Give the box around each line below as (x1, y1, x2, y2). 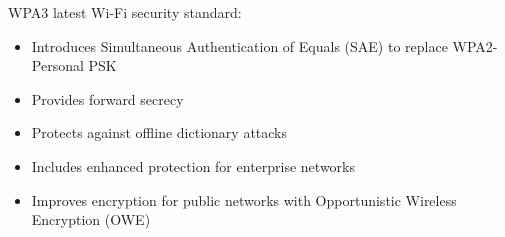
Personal (31, 55, 84, 76)
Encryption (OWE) (31, 209, 151, 230)
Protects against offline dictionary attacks (31, 122, 288, 143)
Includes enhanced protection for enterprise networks (31, 155, 355, 176)
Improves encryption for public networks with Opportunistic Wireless (31, 189, 457, 210)
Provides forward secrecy (31, 88, 184, 109)
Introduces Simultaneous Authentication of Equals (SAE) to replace (31, 35, 448, 56)
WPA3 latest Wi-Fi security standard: (8, 2, 242, 22)
